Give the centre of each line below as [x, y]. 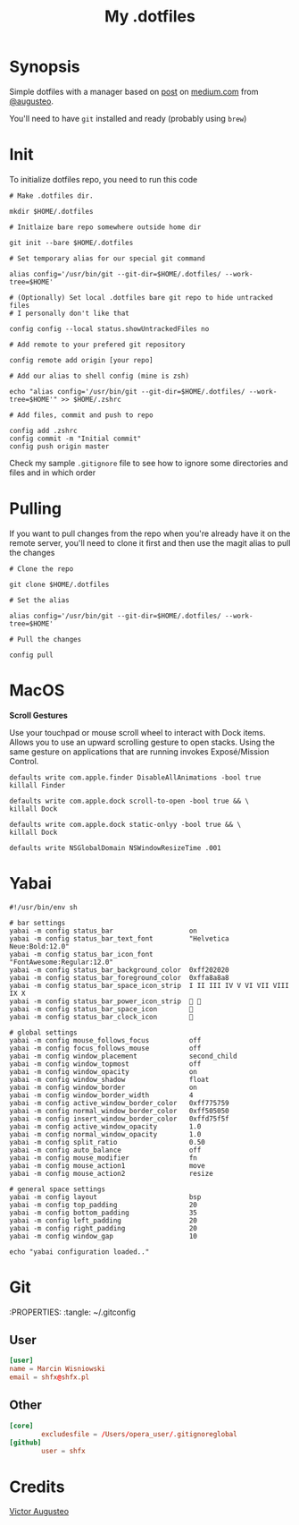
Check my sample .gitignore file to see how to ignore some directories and [149, 463]
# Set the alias [39, 600]
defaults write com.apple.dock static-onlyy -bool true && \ [125, 824]
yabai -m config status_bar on [104, 931]
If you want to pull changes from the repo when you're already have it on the [150, 533]
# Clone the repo [42, 569]
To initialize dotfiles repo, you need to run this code [104, 179]
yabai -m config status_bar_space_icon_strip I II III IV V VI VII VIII [149, 985]
